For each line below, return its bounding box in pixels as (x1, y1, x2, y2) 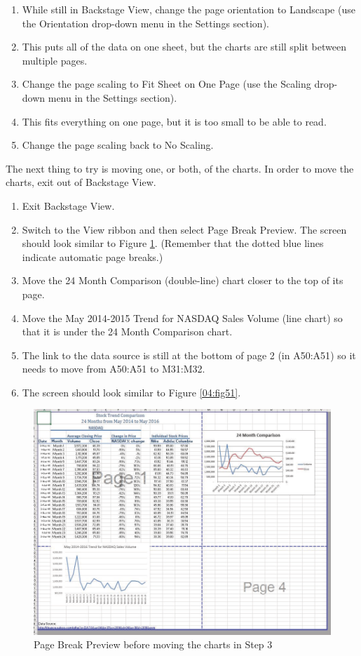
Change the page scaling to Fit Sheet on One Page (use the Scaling (22, 76, 311, 91)
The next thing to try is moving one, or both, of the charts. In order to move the (6, 161, 354, 175)
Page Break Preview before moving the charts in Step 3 (34, 637, 273, 652)
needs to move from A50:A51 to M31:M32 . (22, 361, 205, 376)
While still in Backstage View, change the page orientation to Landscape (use (22, 2, 355, 16)
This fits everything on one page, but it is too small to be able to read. (22, 114, 327, 128)
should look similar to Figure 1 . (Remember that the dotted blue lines (22, 236, 324, 250)
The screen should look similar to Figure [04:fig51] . (22, 384, 241, 399)
